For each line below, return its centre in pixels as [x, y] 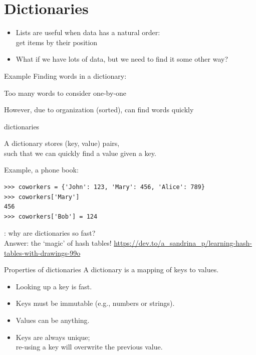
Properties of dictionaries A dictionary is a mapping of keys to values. [111, 270]
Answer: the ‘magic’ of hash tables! [58, 243]
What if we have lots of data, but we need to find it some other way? [122, 59]
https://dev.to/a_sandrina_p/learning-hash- [183, 243]
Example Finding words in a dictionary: [65, 75]
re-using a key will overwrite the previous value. [89, 347]
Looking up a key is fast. [54, 286]
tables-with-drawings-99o [42, 252]
